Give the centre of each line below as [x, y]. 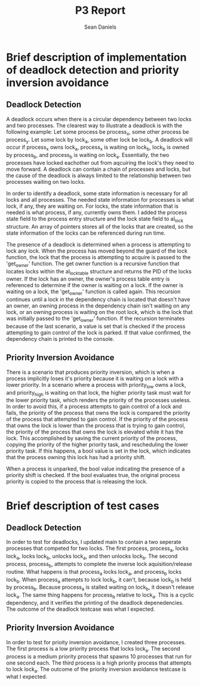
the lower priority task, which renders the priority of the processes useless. [99, 400]
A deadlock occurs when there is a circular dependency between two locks [99, 119]
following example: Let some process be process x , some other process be [98, 132]
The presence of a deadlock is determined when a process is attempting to [99, 244]
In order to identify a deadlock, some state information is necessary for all [97, 193]
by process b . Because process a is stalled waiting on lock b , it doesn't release [100, 588]
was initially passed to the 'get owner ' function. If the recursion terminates [96, 319]
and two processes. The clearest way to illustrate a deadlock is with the [94, 125]
